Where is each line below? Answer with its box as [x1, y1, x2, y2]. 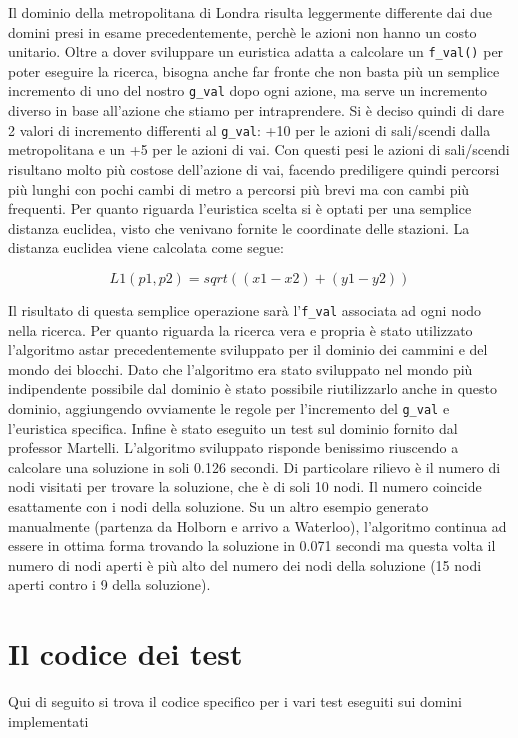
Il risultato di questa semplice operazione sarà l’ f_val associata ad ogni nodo [8, 299, 482, 320]
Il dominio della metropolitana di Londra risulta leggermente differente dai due [8, 2, 492, 22]
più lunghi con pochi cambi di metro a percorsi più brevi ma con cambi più [8, 178, 470, 199]
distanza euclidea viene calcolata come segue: [8, 237, 284, 258]
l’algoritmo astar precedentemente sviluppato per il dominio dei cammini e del [8, 339, 488, 360]
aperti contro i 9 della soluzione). [8, 574, 211, 595]
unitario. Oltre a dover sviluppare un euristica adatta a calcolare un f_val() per [8, 41, 504, 62]
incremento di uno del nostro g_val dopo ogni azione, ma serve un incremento [8, 80, 488, 101]
